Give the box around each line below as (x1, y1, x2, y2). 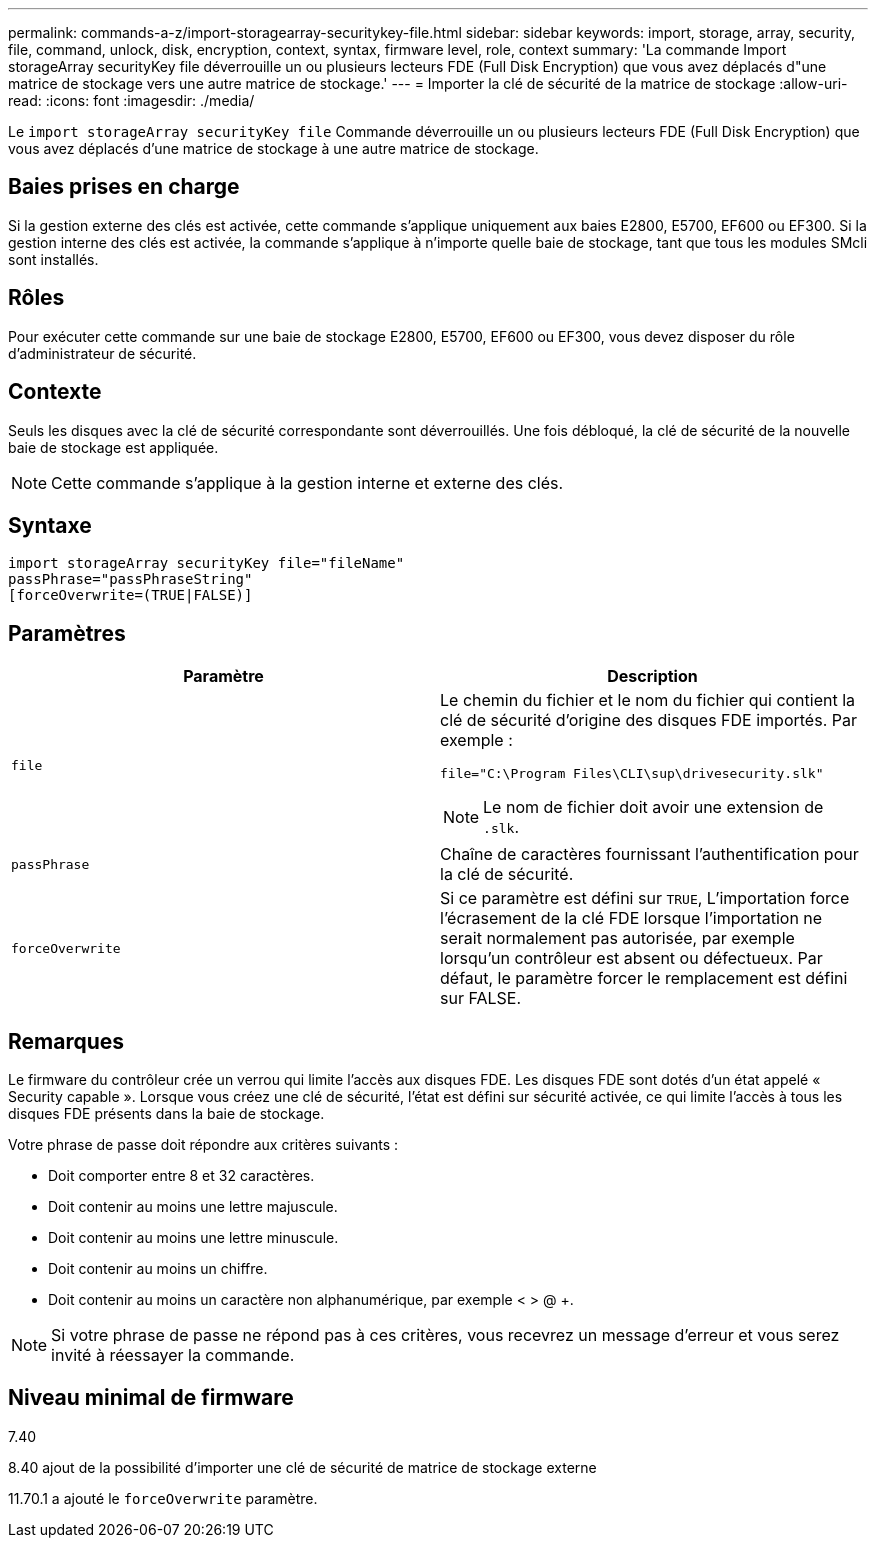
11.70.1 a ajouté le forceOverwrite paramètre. (8, 1489, 318, 1507)
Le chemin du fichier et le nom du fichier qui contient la (440, 690, 856, 711)
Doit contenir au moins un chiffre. (48, 1260, 268, 1278)
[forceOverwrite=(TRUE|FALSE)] (8, 587, 253, 604)
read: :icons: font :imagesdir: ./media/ (8, 92, 255, 109)
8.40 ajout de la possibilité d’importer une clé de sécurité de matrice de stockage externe (8, 1458, 597, 1476)
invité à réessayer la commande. (51, 1345, 295, 1366)
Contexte (8, 379, 102, 405)
